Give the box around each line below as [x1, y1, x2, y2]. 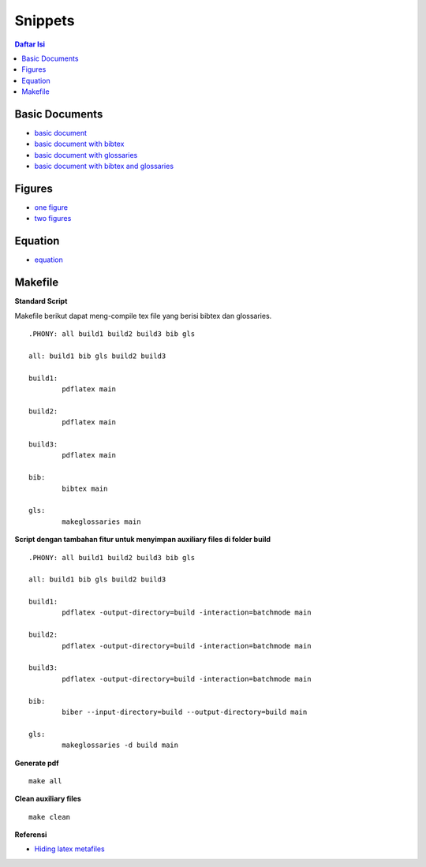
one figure [34, 203, 69, 212]
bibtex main [62, 484, 108, 493]
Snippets [14, 12, 75, 29]
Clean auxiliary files [14, 794, 82, 804]
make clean [28, 813, 71, 821]
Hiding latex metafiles [34, 844, 106, 854]
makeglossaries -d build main [62, 741, 179, 749]
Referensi [14, 830, 47, 839]
